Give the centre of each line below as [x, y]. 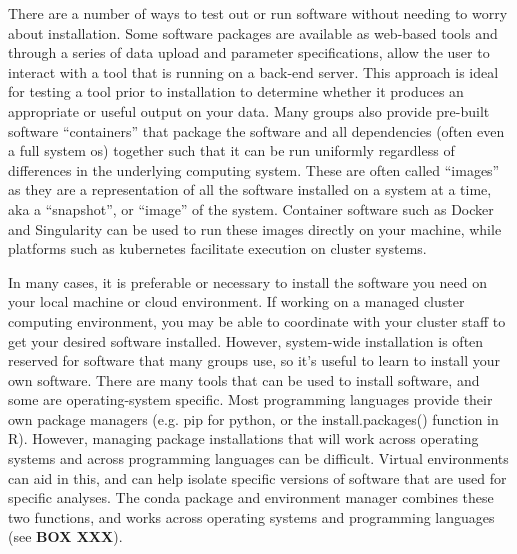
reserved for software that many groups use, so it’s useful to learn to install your [254, 360]
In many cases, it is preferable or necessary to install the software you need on [248, 281]
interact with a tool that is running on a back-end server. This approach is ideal [253, 71]
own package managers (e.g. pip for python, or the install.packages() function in [253, 418]
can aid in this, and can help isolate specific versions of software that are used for [257, 477]
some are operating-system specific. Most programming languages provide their [250, 399]
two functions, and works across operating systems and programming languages [251, 516]
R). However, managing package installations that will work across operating [243, 438]
